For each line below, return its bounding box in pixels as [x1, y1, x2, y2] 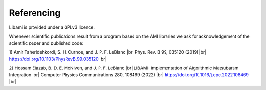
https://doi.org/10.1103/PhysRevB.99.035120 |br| [9, 56, 107, 62]
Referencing [9, 7, 61, 18]
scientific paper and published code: [9, 40, 84, 46]
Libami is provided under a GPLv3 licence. [9, 24, 95, 30]
